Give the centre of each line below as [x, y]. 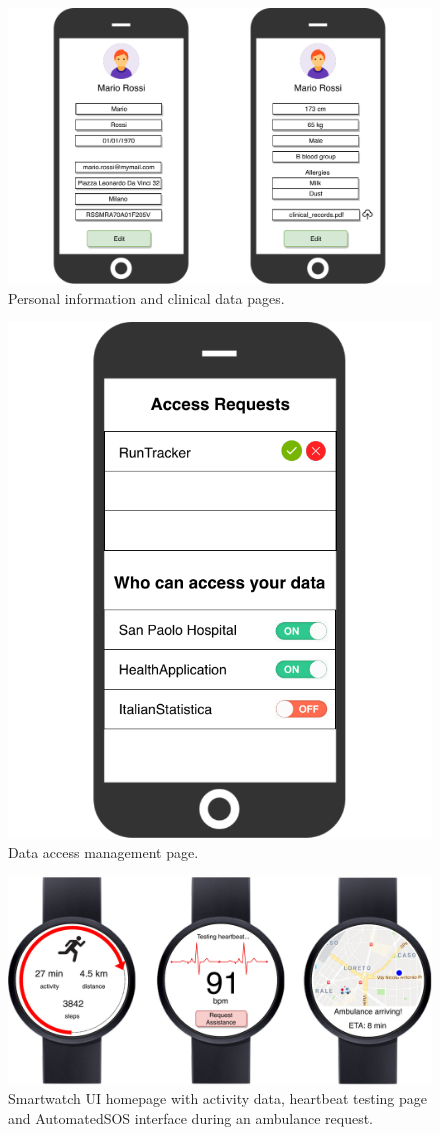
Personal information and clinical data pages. [146, 297]
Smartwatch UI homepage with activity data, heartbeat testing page [217, 1098]
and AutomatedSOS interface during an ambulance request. [191, 1118]
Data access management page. [103, 852]
